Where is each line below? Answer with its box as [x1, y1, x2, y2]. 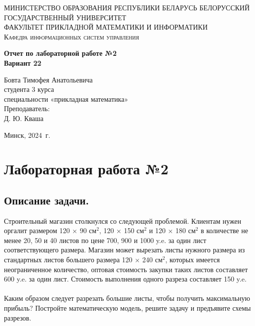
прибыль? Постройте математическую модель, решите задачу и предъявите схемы [4, 303, 251, 313]
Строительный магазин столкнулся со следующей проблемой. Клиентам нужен [4, 215, 241, 226]
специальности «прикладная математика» [4, 93, 128, 104]
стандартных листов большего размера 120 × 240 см [4, 254, 163, 265]
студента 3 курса [4, 84, 54, 94]
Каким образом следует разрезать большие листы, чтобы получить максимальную [4, 293, 251, 303]
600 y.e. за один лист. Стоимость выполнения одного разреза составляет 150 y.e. [4, 274, 247, 284]
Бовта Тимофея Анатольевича [4, 74, 93, 84]
